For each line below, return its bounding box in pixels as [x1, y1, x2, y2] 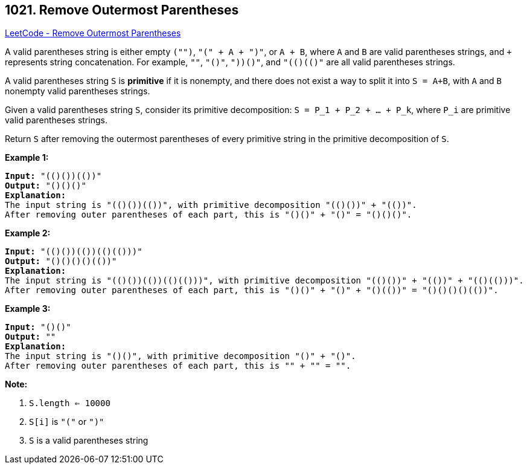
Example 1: [5, 152, 49, 163]
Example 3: [5, 303, 51, 314]
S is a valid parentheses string [29, 435, 149, 446]
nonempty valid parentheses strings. [5, 86, 150, 97]
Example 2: [5, 228, 51, 239]
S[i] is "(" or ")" [29, 416, 104, 427]
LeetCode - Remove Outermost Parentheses [5, 28, 181, 39]
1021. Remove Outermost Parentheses [5, 2, 239, 18]
